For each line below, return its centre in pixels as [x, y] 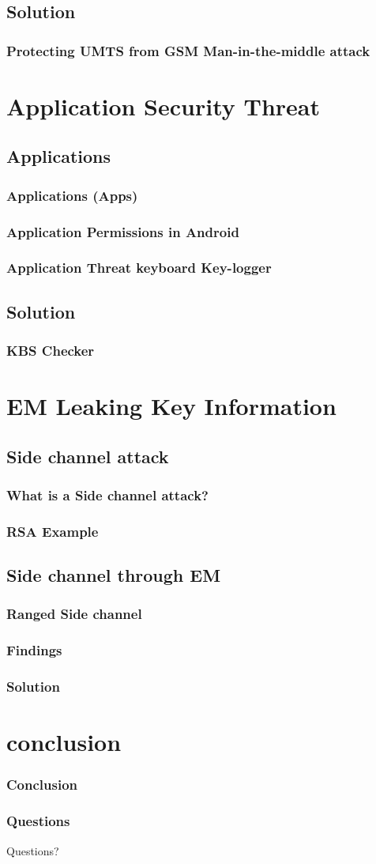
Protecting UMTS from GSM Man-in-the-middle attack [188, 50]
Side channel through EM [114, 575]
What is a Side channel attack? [107, 495]
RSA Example [53, 531]
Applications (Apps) [72, 195]
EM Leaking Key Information [171, 406]
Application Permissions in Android [123, 231]
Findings [34, 650]
